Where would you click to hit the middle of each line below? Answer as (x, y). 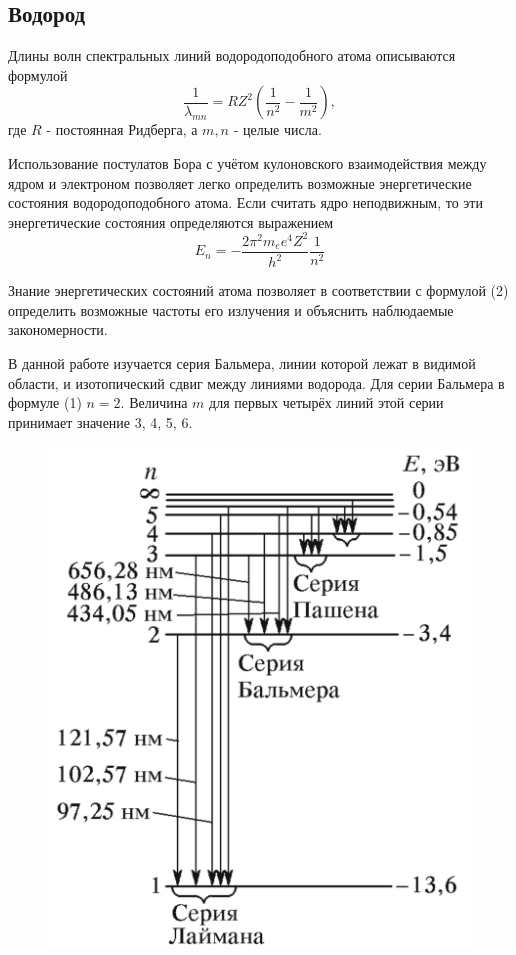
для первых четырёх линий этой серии (326, 402)
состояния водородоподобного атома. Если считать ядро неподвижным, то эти (245, 202)
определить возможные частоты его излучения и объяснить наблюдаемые (231, 309)
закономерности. (58, 329)
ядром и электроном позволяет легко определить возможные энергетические (240, 182)
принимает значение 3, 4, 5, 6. (100, 421)
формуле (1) (45, 402)
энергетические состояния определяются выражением (171, 221)
